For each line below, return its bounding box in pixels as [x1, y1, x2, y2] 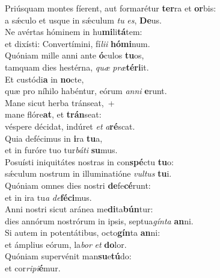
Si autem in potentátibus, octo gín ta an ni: [5, 226, 160, 239]
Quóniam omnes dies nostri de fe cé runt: [5, 178, 151, 191]
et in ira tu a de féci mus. [5, 191, 92, 203]
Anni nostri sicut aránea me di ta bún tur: [5, 203, 153, 215]
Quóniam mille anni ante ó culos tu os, [5, 49, 144, 62]
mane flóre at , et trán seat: [5, 108, 102, 121]
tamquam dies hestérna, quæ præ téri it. [5, 60, 149, 73]
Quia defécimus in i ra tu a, [5, 131, 103, 144]
